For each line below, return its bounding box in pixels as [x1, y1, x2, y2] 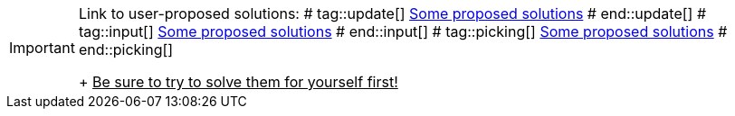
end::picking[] [78, 40, 174, 58]
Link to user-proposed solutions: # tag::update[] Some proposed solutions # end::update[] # [78, 4, 707, 22]
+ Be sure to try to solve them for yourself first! [78, 73, 398, 91]
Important [9, 39, 75, 57]
